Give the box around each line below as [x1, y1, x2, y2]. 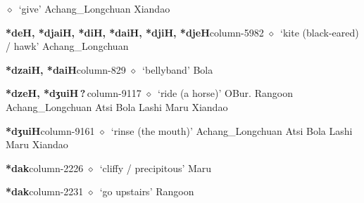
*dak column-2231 [6, 184, 84, 199]
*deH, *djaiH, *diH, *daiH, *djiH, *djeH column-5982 [6, 25, 264, 39]
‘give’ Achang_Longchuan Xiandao [18, 1, 170, 15]
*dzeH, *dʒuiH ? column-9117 [6, 86, 142, 100]
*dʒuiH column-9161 [6, 123, 95, 138]
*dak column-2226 [6, 160, 84, 175]
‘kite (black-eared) [280, 25, 359, 39]
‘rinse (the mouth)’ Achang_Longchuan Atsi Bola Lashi [111, 123, 353, 138]
